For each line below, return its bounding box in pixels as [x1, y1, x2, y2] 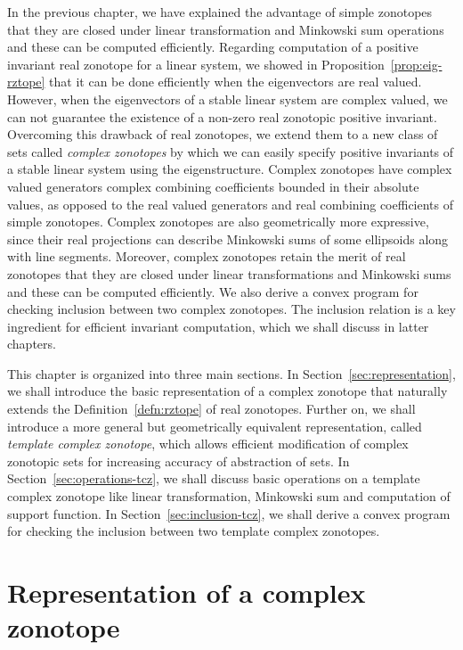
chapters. [7, 334, 56, 353]
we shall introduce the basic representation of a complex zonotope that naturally [7, 382, 448, 400]
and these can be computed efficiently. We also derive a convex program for [7, 282, 418, 300]
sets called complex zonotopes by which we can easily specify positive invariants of [7, 142, 454, 160]
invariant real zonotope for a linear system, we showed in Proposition [7, 54, 385, 73]
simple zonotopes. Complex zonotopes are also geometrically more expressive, [7, 212, 429, 231]
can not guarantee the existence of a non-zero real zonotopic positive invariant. [7, 107, 437, 126]
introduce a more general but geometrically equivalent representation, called [7, 416, 422, 435]
